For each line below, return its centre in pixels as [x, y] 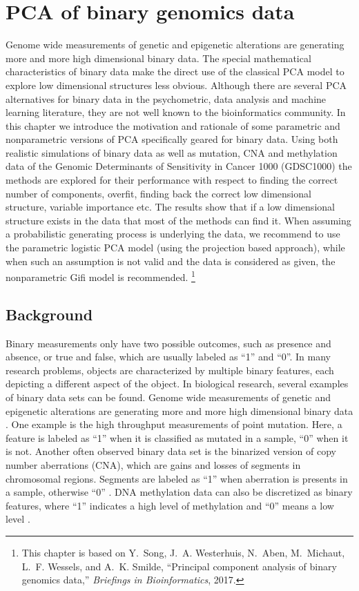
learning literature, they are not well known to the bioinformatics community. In [176, 112]
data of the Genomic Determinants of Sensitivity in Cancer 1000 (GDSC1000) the [179, 166]
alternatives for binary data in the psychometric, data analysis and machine [166, 98]
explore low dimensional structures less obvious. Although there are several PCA [176, 85]
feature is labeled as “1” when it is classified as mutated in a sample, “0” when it [177, 437]
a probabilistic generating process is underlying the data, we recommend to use [173, 234]
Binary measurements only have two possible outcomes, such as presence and [168, 343]
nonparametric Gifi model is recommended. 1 [100, 276]
